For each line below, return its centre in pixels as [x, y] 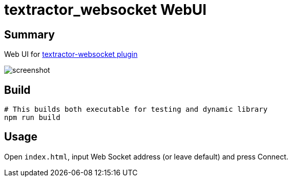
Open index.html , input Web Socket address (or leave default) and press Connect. [146, 156]
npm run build [32, 118]
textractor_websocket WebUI [106, 10]
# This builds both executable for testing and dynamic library [136, 109]
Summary [29, 34]
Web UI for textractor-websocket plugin [71, 54]
